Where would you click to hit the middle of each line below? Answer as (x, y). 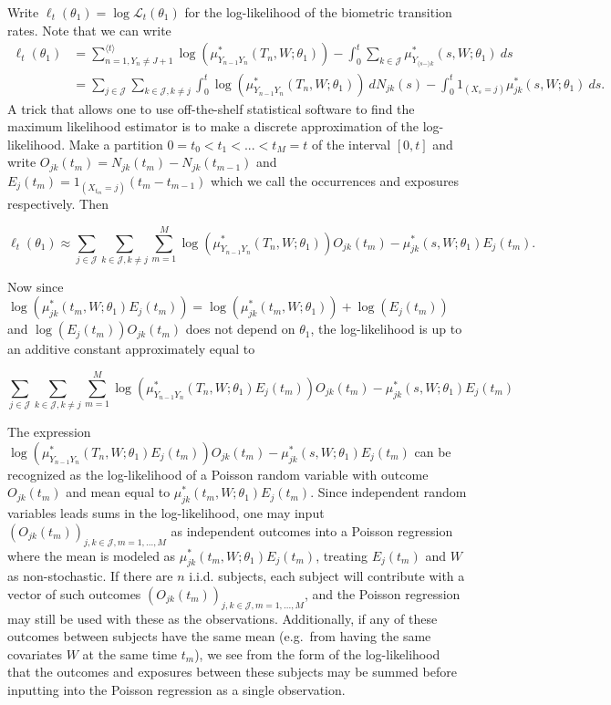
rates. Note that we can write (89, 30)
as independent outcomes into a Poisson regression (312, 530)
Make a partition (116, 144)
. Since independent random (388, 492)
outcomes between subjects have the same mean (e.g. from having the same (219, 636)
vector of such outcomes (74, 593)
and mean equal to (118, 492)
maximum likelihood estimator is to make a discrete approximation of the (213, 126)
